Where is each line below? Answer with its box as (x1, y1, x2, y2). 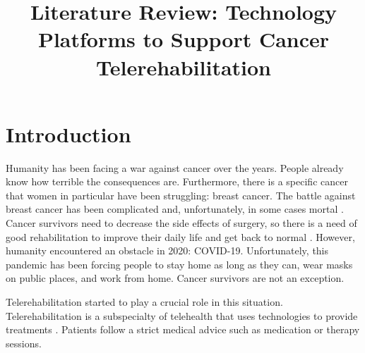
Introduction (6, 119, 131, 148)
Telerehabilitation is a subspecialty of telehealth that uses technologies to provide (6, 308, 358, 323)
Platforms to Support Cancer (37, 25, 330, 54)
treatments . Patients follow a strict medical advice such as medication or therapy (6, 322, 360, 337)
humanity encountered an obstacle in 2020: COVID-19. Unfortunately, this (6, 243, 329, 258)
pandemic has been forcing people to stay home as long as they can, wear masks (6, 256, 353, 271)
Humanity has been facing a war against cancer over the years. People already (6, 160, 344, 175)
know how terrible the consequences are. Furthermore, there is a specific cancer (6, 174, 348, 189)
